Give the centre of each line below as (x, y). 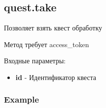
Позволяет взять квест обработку (53, 28)
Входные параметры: (35, 61)
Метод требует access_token (47, 44)
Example (22, 99)
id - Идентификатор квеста (56, 77)
